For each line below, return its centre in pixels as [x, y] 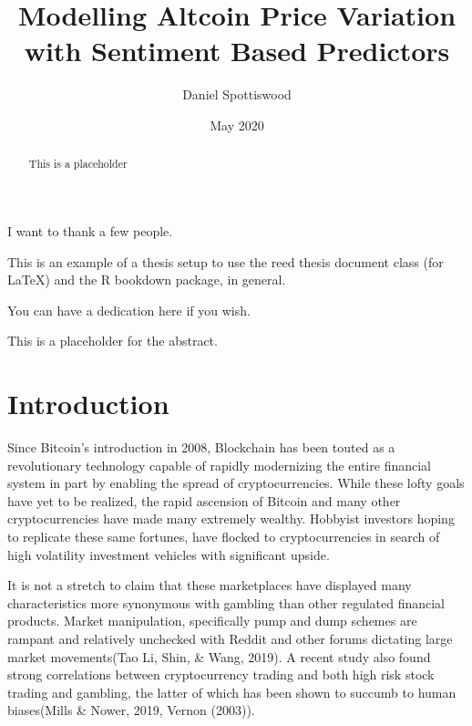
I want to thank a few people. [90, 230]
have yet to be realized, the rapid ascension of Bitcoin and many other [204, 500]
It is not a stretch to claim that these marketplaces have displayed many [210, 585]
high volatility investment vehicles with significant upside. [169, 554]
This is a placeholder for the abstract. [113, 341]
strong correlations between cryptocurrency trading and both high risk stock [221, 674]
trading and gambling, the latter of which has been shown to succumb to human [232, 692]
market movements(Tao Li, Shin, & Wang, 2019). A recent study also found [219, 656]
